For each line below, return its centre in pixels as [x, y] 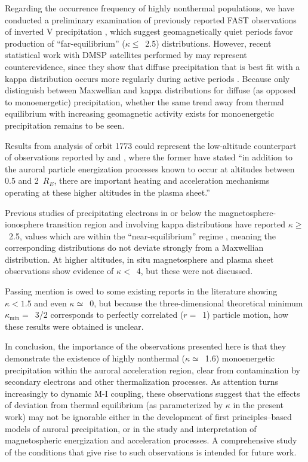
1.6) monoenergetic [240, 358]
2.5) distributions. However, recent [208, 43]
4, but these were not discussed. [195, 271]
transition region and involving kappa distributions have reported [166, 224]
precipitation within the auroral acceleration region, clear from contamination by [153, 370]
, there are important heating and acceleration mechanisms [162, 180]
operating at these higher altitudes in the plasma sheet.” [107, 192]
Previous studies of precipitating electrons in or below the [110, 212]
